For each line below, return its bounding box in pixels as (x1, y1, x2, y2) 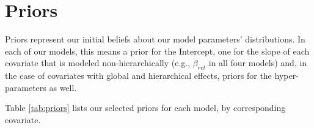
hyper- (274, 69, 299, 82)
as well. (49, 81, 77, 93)
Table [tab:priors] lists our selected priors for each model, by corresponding (5, 101, 286, 114)
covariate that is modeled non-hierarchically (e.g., (5, 56, 191, 69)
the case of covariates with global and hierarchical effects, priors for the (5, 69, 272, 82)
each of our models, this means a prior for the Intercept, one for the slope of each (5, 44, 310, 57)
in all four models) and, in (208, 56, 307, 69)
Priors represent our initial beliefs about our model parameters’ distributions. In (5, 33, 305, 45)
